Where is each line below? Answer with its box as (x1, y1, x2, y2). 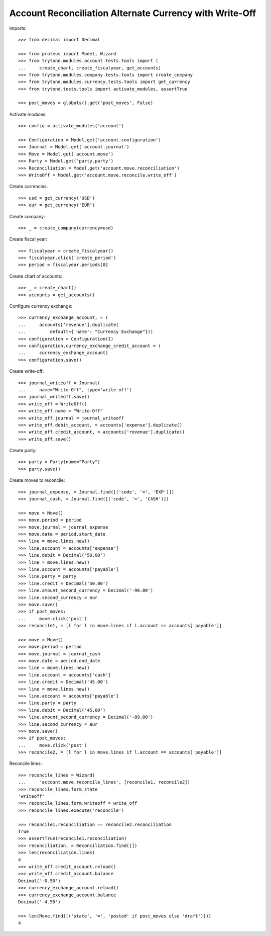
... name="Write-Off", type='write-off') (18, 387, 132, 392)
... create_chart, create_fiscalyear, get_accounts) (18, 65, 162, 70)
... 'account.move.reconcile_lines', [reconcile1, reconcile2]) (18, 780, 190, 785)
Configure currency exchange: (9, 303, 73, 309)
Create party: (9, 448, 37, 454)
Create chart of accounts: (9, 273, 63, 279)
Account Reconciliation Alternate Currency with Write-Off (9, 8, 256, 19)
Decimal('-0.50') (18, 878, 61, 884)
